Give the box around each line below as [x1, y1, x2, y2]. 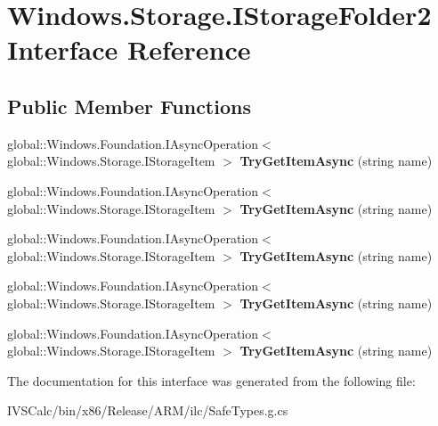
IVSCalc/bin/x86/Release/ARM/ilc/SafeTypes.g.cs [7, 401, 288, 420]
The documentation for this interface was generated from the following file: [7, 371, 416, 389]
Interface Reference [7, 31, 251, 68]
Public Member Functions [7, 92, 251, 119]
